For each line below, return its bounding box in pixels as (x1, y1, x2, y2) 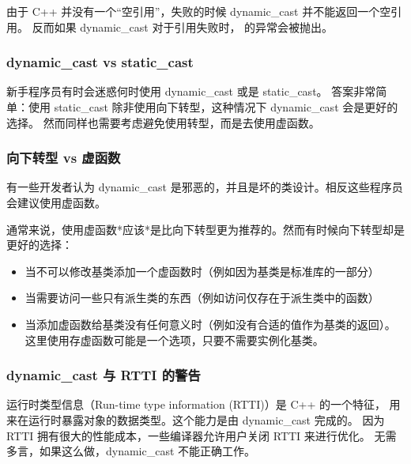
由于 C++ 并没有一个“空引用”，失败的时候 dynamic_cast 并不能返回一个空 (6, 3, 391, 19)
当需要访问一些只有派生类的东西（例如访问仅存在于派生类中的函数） (25, 289, 379, 306)
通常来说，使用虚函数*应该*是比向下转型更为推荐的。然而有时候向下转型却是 (6, 221, 405, 237)
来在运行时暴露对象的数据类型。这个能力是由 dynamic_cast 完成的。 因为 (6, 411, 385, 428)
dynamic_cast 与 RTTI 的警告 (6, 365, 201, 385)
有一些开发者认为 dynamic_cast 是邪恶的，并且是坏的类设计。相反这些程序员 (6, 179, 403, 195)
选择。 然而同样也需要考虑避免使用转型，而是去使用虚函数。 (6, 114, 320, 130)
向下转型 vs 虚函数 (6, 148, 121, 168)
